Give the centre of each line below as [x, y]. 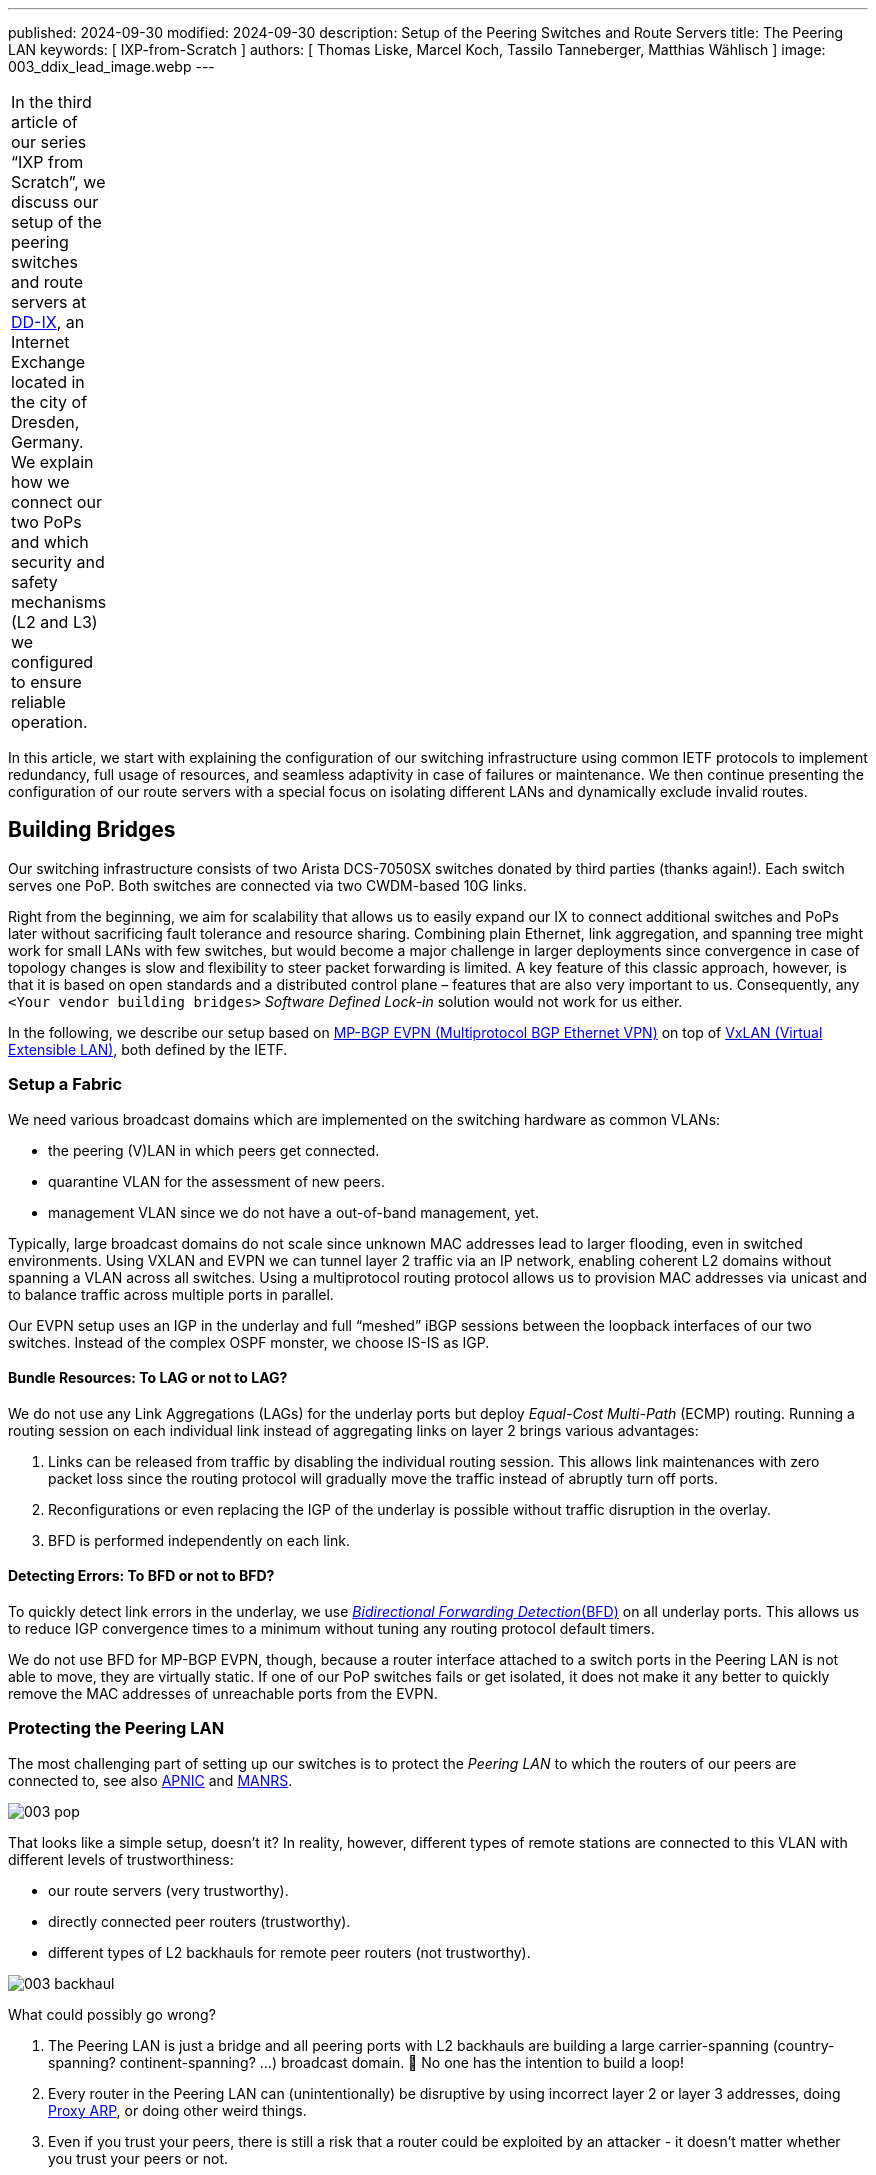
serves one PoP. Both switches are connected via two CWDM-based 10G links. [267, 885]
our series [49, 142]
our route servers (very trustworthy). [168, 1890]
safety [34, 582]
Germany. [47, 442]
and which [50, 542]
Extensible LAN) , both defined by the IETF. [148, 1049]
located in [48, 382]
